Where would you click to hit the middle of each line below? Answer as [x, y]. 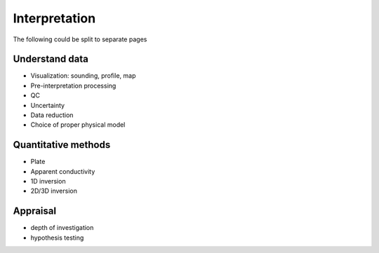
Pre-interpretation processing [73, 86]
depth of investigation [62, 228]
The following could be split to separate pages [80, 39]
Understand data [51, 59]
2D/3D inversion [54, 191]
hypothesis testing [57, 238]
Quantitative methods [62, 145]
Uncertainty [48, 105]
